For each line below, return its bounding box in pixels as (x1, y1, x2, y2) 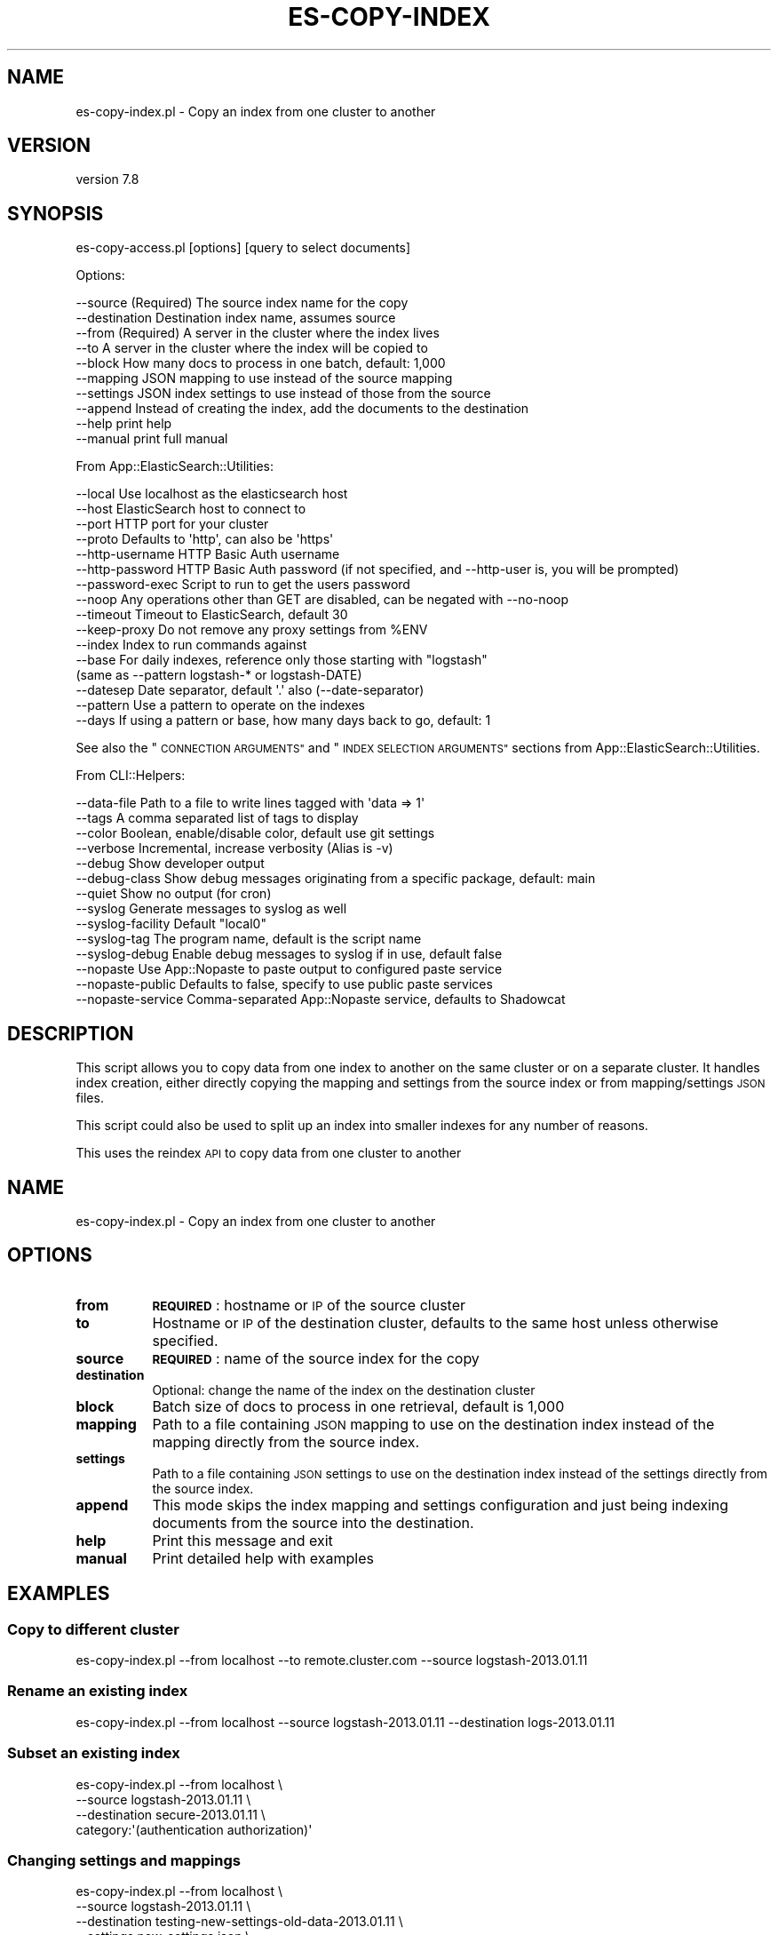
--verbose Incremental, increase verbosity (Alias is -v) (75, 840, 393, 856)
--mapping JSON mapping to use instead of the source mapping (75, 370, 453, 386)
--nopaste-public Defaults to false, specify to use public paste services (75, 976, 493, 992)
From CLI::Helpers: (75, 768, 186, 784)
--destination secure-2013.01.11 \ (75, 1806, 266, 1822)
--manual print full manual (75, 431, 228, 447)
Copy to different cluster (7, 1620, 179, 1638)
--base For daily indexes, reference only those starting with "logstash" (75, 652, 488, 668)
